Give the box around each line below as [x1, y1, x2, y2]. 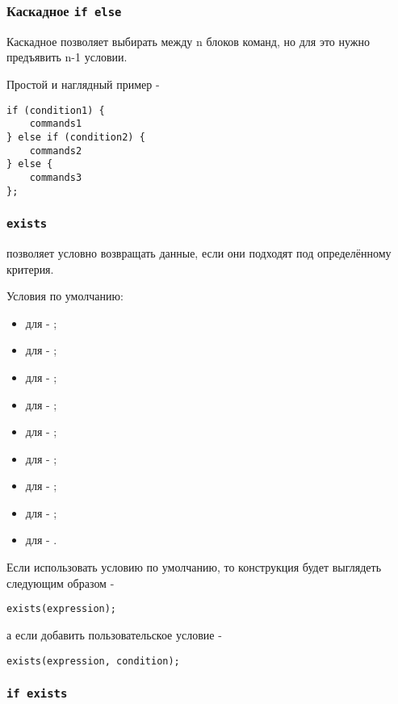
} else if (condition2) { [6, 131, 145, 143]
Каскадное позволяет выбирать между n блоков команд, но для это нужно [6, 32, 370, 49]
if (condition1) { [6, 104, 105, 116]
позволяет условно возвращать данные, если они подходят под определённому [6, 244, 392, 261]
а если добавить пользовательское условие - [6, 626, 222, 643]
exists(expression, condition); [6, 655, 180, 667]
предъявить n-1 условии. [6, 48, 128, 65]
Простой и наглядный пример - [6, 75, 160, 92]
